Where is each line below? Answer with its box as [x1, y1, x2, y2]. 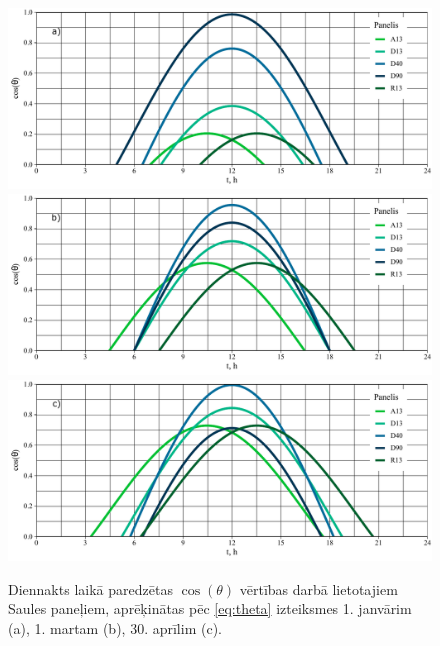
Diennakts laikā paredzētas [8, 578, 173, 599]
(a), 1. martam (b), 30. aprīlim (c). [8, 618, 222, 639]
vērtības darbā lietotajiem [239, 578, 398, 599]
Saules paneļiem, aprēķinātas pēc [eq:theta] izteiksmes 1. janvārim [8, 598, 412, 619]
